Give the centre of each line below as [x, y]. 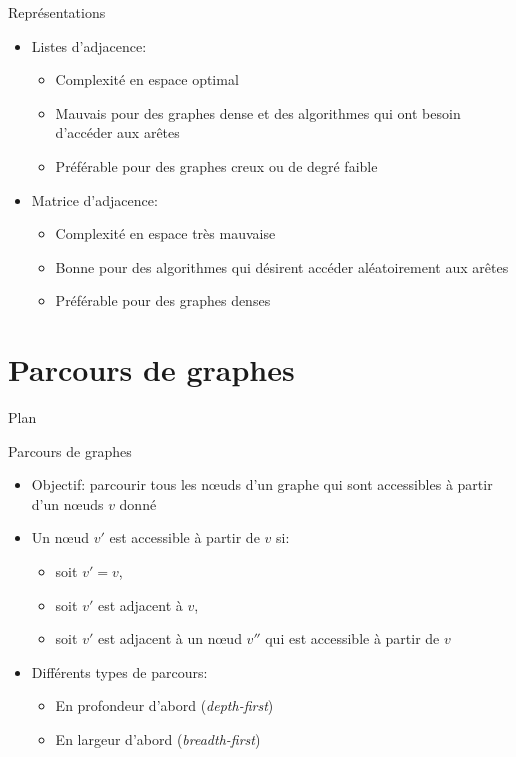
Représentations [57, 12]
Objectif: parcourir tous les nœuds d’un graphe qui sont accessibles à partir [262, 484]
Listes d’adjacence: [89, 45]
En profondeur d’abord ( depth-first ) [164, 705]
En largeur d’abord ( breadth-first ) [158, 739]
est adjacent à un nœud [169, 638]
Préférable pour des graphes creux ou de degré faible [216, 165]
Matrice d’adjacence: [94, 199]
